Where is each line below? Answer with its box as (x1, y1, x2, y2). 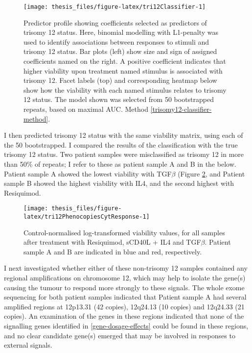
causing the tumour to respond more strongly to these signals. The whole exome (4, 282, 245, 292)
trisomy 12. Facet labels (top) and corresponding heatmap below (23, 75, 217, 85)
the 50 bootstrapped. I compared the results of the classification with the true (4, 139, 238, 150)
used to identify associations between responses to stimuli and (23, 36, 209, 47)
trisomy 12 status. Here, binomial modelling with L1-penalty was (23, 27, 219, 37)
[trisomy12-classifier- (150, 104, 212, 114)
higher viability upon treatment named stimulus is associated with (23, 65, 223, 76)
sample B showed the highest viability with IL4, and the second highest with (4, 178, 234, 188)
